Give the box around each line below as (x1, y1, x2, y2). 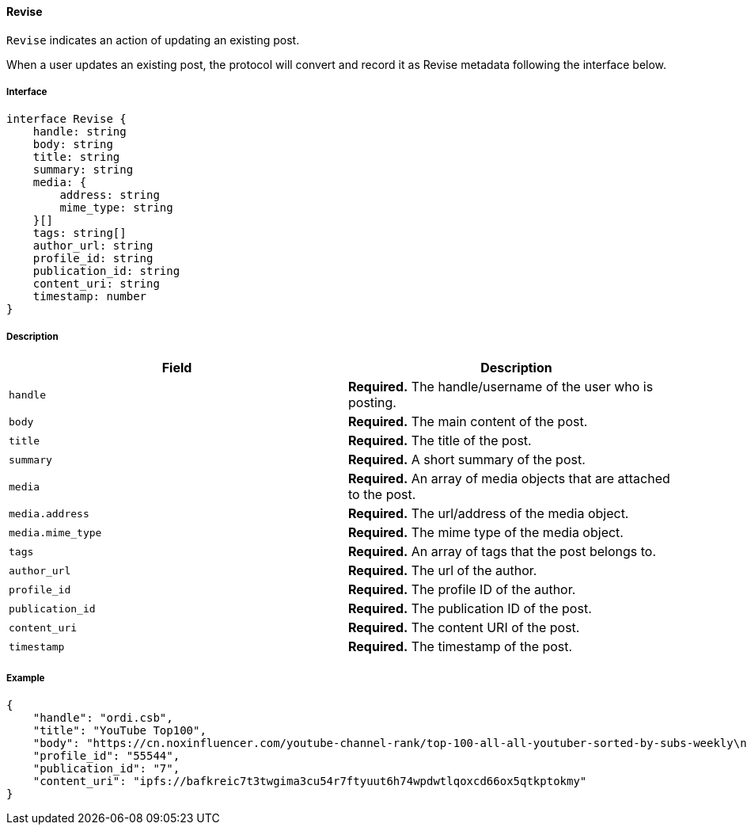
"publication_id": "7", (32, 761, 180, 775)
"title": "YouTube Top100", (32, 723, 207, 737)
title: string (32, 151, 120, 164)
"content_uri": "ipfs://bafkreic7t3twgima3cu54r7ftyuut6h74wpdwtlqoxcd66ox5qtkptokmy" (32, 774, 587, 787)
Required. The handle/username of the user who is (348, 379, 654, 395)
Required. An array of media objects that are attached (348, 471, 670, 487)
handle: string (32, 125, 127, 139)
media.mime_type (9, 526, 102, 539)
